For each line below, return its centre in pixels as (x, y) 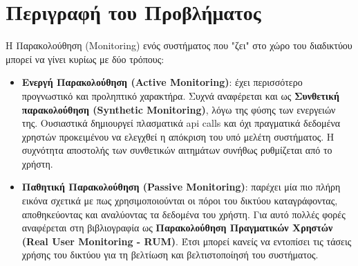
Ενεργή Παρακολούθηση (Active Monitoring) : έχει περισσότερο (162, 82)
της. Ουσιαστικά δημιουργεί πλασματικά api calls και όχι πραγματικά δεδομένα (181, 123)
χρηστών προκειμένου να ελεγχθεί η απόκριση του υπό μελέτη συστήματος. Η (178, 136)
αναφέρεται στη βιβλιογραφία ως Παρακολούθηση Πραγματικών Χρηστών (177, 228)
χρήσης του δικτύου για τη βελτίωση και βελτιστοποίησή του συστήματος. (170, 255)
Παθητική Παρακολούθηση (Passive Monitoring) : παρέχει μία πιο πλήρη (181, 187)
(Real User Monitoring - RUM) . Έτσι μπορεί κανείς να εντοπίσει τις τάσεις (187, 241)
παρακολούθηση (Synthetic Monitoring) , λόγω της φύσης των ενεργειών (179, 109)
